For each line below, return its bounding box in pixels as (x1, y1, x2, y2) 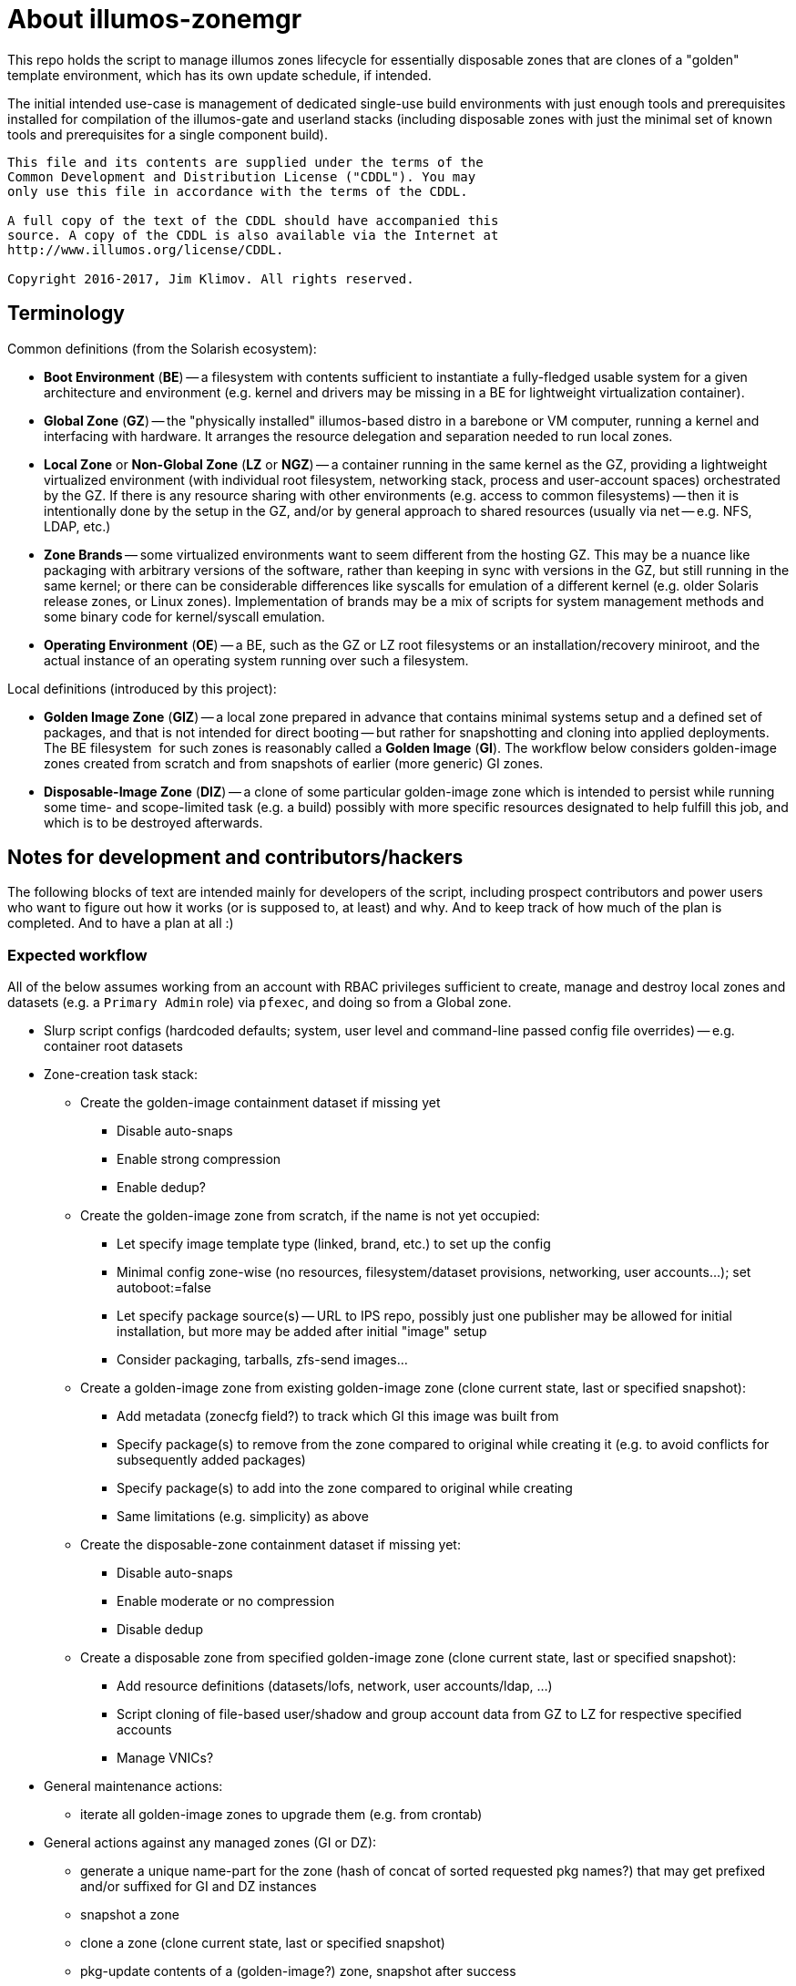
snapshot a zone (80, 1907, 179, 1923)
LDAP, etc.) (44, 518, 111, 534)
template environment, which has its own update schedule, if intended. (7, 67, 432, 83)
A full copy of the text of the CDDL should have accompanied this (7, 212, 499, 228)
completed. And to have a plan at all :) (7, 915, 234, 931)
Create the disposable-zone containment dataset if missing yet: (80, 1537, 461, 1553)
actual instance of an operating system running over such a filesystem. (44, 652, 469, 668)
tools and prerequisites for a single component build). (7, 126, 329, 142)
